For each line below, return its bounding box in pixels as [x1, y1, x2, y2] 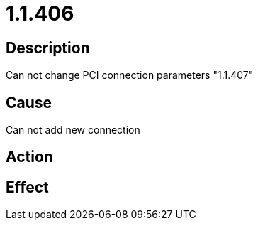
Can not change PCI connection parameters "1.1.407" [6, 69, 254, 82]
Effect [6, 178, 49, 196]
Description [6, 38, 90, 57]
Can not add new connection [6, 124, 140, 136]
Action [6, 148, 53, 166]
